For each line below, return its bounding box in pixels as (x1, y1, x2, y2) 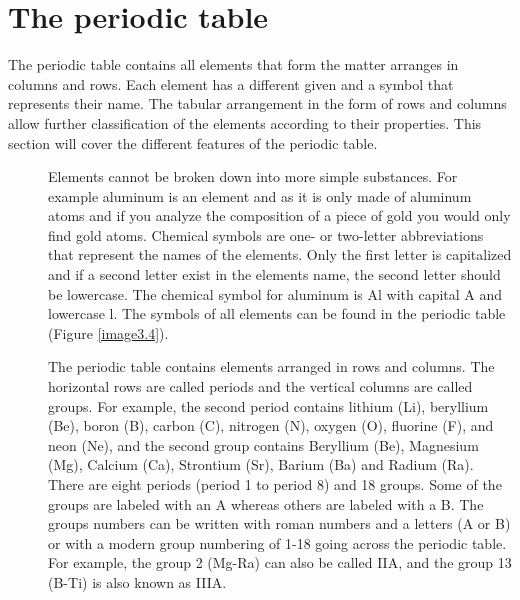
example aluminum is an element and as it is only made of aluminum (48, 185, 472, 206)
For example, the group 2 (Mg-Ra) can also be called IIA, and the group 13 (48, 552, 512, 573)
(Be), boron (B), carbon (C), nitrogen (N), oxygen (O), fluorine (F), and (48, 415, 494, 436)
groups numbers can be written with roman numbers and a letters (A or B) (48, 513, 511, 534)
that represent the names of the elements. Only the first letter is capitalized (48, 244, 512, 265)
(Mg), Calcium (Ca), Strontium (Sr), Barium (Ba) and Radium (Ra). (48, 454, 474, 475)
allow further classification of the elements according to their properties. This (8, 112, 482, 133)
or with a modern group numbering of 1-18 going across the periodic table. (48, 532, 507, 553)
